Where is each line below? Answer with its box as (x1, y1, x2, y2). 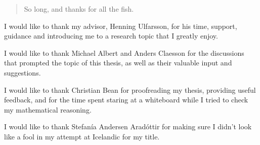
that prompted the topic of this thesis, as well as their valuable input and (4, 57, 232, 68)
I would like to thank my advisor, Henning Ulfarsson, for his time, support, (4, 20, 237, 31)
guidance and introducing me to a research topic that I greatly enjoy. (4, 30, 218, 41)
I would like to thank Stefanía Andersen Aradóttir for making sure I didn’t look (4, 121, 252, 132)
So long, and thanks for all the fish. (24, 4, 134, 14)
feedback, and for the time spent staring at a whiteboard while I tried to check (4, 94, 248, 105)
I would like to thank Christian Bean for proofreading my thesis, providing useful (4, 84, 256, 95)
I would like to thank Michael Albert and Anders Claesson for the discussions (4, 47, 244, 58)
